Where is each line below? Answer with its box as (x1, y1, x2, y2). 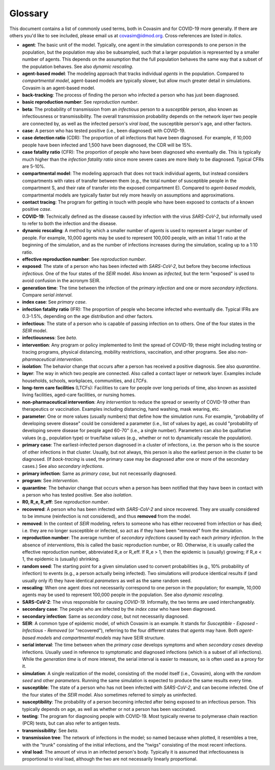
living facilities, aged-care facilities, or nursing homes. (22, 392, 136, 398)
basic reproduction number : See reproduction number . (22, 99, 139, 105)
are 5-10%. (22, 163, 46, 169)
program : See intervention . (22, 478, 79, 484)
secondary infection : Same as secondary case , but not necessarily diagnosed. (22, 613, 189, 619)
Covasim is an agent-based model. (22, 85, 95, 91)
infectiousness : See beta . (22, 335, 77, 341)
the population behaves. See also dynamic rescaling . (22, 63, 133, 69)
